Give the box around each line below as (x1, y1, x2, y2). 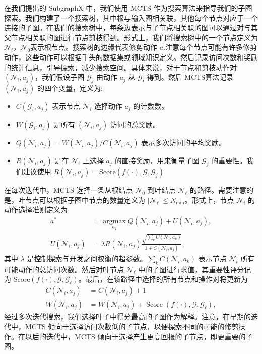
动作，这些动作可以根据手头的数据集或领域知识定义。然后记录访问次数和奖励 (4, 51, 258, 62)
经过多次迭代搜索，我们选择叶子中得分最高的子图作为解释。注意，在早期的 (4, 311, 251, 322)
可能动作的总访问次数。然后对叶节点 (4, 264, 124, 274)
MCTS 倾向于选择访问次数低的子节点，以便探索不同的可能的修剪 (25, 321, 239, 331)
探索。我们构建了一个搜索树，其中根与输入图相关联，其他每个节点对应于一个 (4, 12, 258, 23)
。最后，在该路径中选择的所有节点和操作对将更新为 (78, 274, 248, 284)
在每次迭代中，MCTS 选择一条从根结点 (4, 185, 133, 195)
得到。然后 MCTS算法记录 (147, 72, 234, 82)
